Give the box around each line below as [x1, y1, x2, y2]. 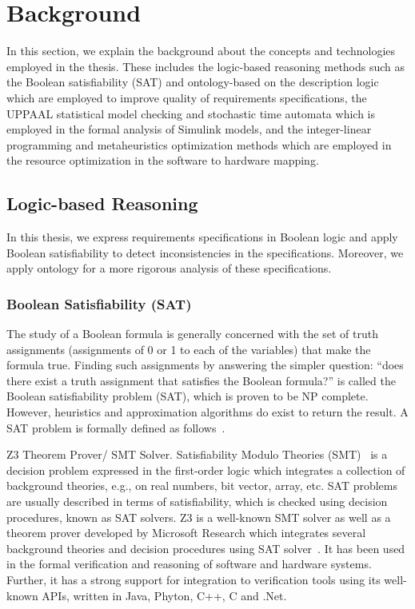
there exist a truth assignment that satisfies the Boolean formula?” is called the [6, 372, 396, 388]
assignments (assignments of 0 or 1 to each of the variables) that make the [6, 340, 371, 357]
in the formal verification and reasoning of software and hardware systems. [6, 555, 372, 572]
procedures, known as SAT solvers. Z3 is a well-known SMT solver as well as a [6, 508, 391, 525]
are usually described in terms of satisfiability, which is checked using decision [6, 493, 388, 510]
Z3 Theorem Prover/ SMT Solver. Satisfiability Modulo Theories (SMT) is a [6, 446, 388, 463]
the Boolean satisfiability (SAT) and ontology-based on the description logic [6, 74, 379, 90]
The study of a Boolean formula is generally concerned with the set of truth [6, 325, 378, 342]
